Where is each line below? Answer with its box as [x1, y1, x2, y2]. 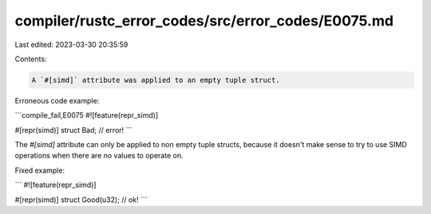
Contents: [14, 54, 47, 64]
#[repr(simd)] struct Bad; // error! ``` [14, 125, 133, 134]
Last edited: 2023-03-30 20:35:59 [14, 40, 129, 49]
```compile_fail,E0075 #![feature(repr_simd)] [14, 111, 159, 120]
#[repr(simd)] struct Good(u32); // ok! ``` [14, 195, 148, 204]
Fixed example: [14, 165, 65, 175]
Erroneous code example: [14, 95, 100, 105]
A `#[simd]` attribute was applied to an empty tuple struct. [31, 76, 280, 84]
